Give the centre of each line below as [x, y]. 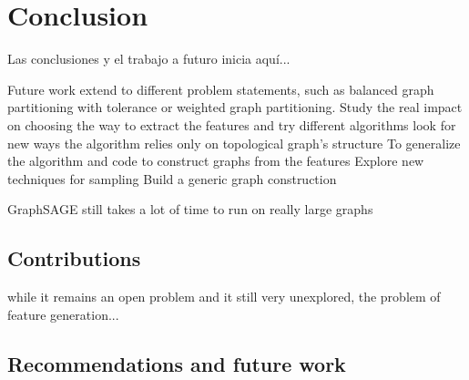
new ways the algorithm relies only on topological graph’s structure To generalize [234, 143]
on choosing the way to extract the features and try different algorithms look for [232, 124]
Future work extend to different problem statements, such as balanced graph [221, 89]
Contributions [74, 258]
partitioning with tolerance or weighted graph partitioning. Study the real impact [235, 107]
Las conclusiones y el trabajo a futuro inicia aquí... [149, 59]
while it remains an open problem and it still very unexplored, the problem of [224, 297]
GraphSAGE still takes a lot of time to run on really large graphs [190, 209]
